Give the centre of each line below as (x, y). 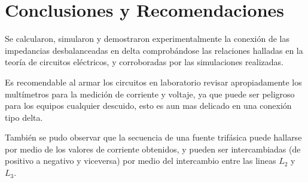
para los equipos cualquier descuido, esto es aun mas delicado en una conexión (148, 106)
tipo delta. (24, 117)
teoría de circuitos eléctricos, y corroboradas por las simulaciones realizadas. (144, 62)
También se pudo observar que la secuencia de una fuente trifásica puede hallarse (153, 137)
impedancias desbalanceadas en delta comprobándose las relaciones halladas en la (154, 50)
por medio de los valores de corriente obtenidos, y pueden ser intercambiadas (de (153, 149)
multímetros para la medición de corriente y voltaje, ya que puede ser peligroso (150, 94)
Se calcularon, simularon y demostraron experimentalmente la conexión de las (147, 39)
